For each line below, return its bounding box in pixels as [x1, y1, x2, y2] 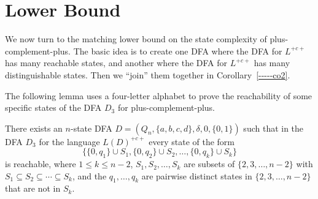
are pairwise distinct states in [141, 169, 252, 182]
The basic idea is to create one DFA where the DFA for [73, 44, 282, 57]
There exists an [5, 121, 63, 134]
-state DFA [70, 121, 112, 134]
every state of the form [149, 135, 235, 148]
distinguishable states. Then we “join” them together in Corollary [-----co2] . [5, 68, 290, 81]
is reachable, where [5, 157, 76, 170]
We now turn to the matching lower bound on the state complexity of [5, 32, 267, 45]
